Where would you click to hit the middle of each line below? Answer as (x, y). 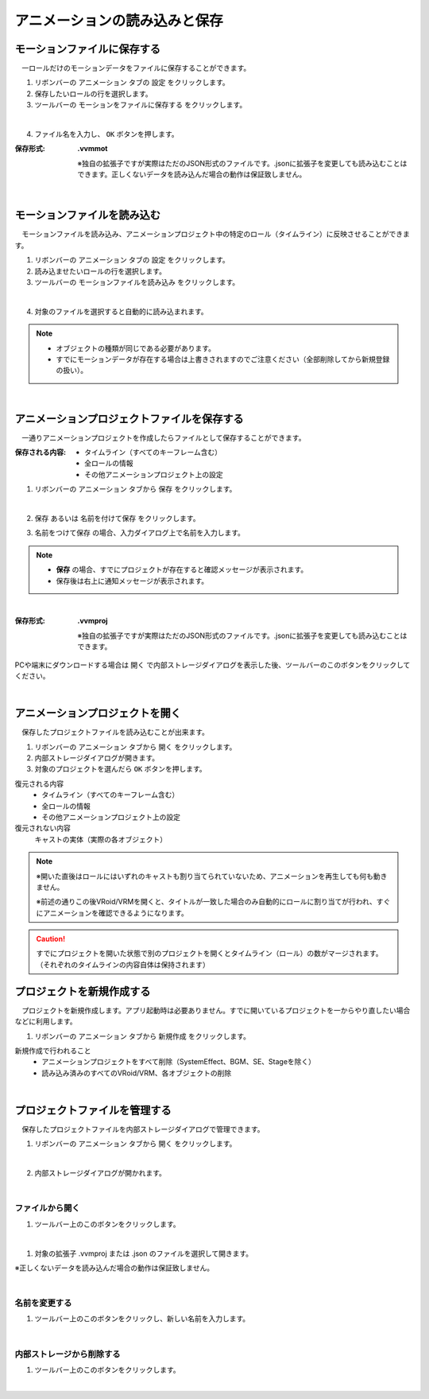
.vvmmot (93, 149)
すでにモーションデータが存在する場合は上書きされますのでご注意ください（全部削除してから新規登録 (223, 359)
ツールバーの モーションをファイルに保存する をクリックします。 (141, 105)
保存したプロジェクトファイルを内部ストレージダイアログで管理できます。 (143, 1129)
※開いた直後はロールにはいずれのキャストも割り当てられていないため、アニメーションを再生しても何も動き (212, 876)
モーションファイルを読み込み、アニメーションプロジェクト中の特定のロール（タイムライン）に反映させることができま (216, 234)
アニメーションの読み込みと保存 (119, 21)
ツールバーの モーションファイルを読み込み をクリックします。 (137, 282)
